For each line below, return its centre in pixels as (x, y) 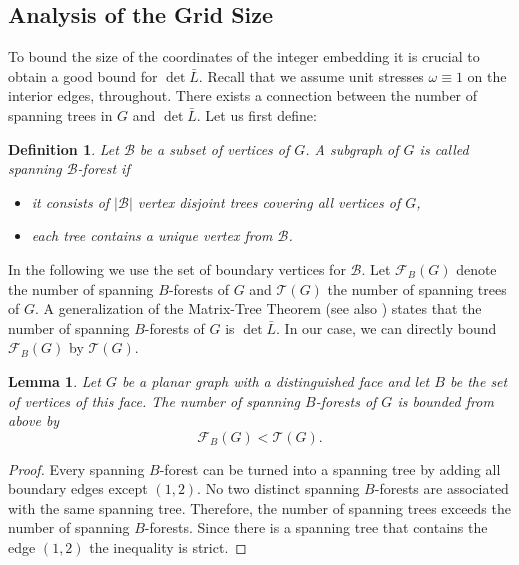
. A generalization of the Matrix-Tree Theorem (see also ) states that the (258, 308)
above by (34, 420)
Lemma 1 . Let (54, 380)
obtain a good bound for (83, 75)
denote (476, 268)
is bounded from (445, 400)
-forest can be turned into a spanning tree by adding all (330, 468)
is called (444, 148)
